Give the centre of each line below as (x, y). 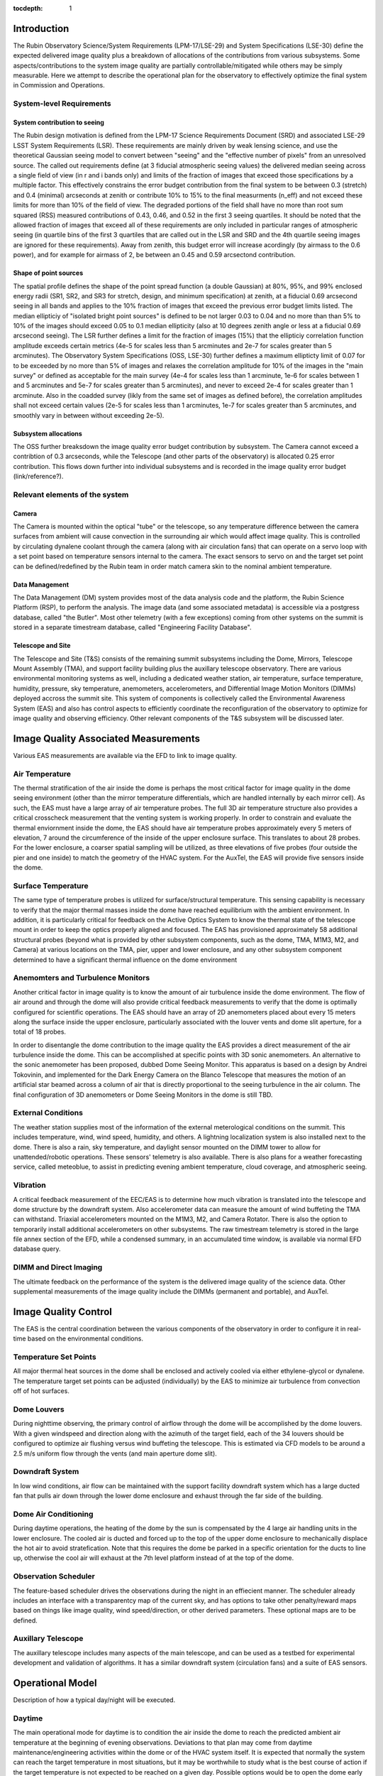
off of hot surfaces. (41, 1391)
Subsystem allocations (48, 433)
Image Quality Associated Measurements (106, 738)
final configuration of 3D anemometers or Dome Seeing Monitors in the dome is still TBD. (143, 1095)
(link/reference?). (38, 477)
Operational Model (55, 1683)
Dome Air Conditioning (53, 1514)
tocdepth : (28, 8)
